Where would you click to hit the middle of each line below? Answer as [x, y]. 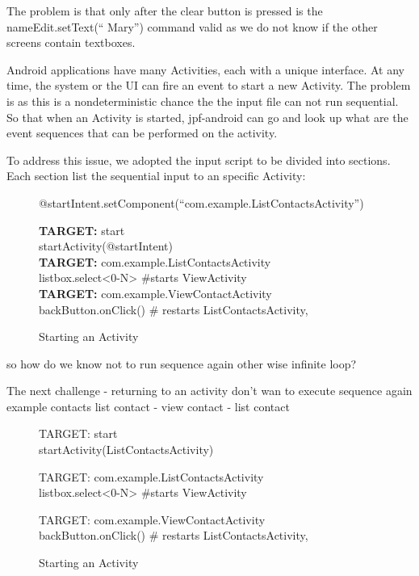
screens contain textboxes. [71, 42]
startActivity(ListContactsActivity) [126, 450]
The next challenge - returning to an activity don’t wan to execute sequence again [209, 391]
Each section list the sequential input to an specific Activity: [156, 176]
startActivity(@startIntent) [106, 246]
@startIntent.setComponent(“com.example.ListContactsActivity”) [201, 202]
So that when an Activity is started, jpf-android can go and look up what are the [207, 117]
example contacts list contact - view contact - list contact [148, 406]
